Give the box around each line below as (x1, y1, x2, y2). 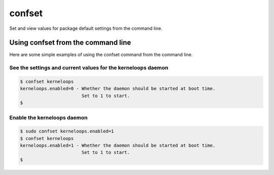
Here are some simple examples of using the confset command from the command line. (9, 52, 193, 58)
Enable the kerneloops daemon (9, 114, 88, 121)
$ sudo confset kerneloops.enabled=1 (20, 128, 114, 134)
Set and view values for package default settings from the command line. (9, 25, 162, 31)
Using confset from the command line (9, 38, 131, 47)
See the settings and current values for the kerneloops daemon (9, 64, 168, 71)
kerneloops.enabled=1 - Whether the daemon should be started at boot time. (20, 143, 216, 149)
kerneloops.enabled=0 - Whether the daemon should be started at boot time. (20, 86, 216, 92)
